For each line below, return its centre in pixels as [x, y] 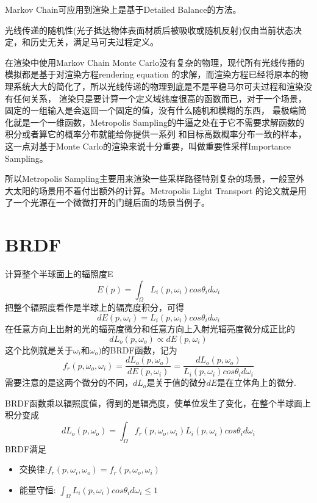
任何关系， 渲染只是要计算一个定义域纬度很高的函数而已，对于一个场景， [160, 98]
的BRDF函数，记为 [139, 349]
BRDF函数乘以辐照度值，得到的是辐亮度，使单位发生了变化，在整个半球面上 [158, 403]
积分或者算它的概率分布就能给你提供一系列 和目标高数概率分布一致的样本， [156, 134]
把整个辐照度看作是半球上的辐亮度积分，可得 [94, 307]
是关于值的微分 [176, 382]
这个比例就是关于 [39, 349]
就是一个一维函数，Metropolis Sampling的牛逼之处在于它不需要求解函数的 [158, 122]
